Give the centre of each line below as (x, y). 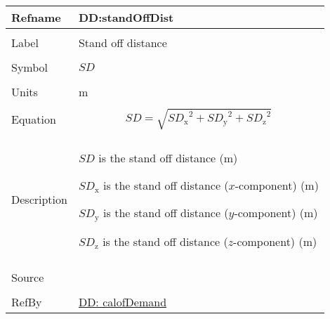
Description (39, 200)
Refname (36, 17)
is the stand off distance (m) (168, 157)
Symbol (30, 67)
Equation (34, 119)
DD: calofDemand (123, 301)
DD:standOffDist (126, 17)
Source (28, 277)
